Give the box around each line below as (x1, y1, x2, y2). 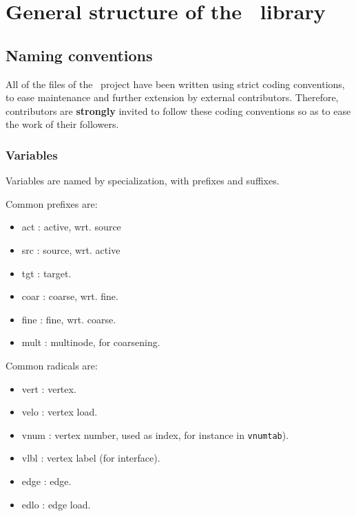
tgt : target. (21, 266, 72, 280)
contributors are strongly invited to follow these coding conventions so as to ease (6, 103, 351, 118)
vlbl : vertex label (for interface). (21, 451, 160, 465)
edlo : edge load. (21, 497, 91, 511)
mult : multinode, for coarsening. (21, 335, 160, 350)
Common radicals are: (6, 358, 98, 372)
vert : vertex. (21, 381, 76, 396)
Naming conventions (6, 44, 153, 65)
